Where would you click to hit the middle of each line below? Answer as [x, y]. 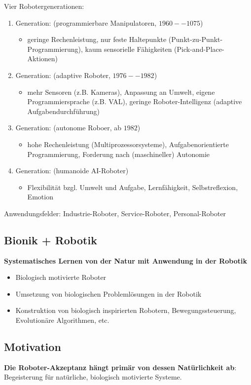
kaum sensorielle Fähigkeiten [128, 49]
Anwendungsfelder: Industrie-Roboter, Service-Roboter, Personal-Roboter [115, 213]
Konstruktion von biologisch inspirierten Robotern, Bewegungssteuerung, [126, 310]
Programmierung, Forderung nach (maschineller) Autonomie [118, 154]
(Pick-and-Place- [199, 49]
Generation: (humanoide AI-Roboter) [72, 171]
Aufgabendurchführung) [63, 111]
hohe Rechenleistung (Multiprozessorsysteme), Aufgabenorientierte [128, 144]
